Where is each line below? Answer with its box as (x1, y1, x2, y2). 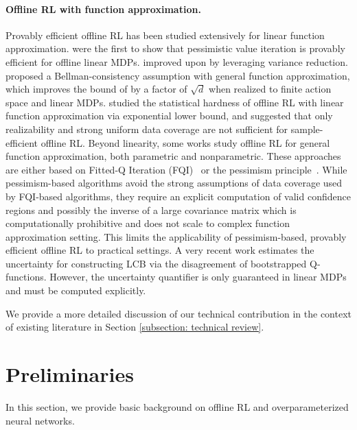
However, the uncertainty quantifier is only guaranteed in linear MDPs (49, 270, 347, 284)
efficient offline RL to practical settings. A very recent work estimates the (5, 243, 314, 257)
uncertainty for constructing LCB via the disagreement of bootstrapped (5, 256, 307, 270)
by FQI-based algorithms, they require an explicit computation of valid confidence (5, 189, 351, 203)
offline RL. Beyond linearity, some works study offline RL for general (41, 135, 330, 150)
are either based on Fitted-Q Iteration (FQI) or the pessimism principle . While (5, 162, 347, 176)
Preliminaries (5, 360, 134, 388)
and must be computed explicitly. (5, 283, 146, 298)
